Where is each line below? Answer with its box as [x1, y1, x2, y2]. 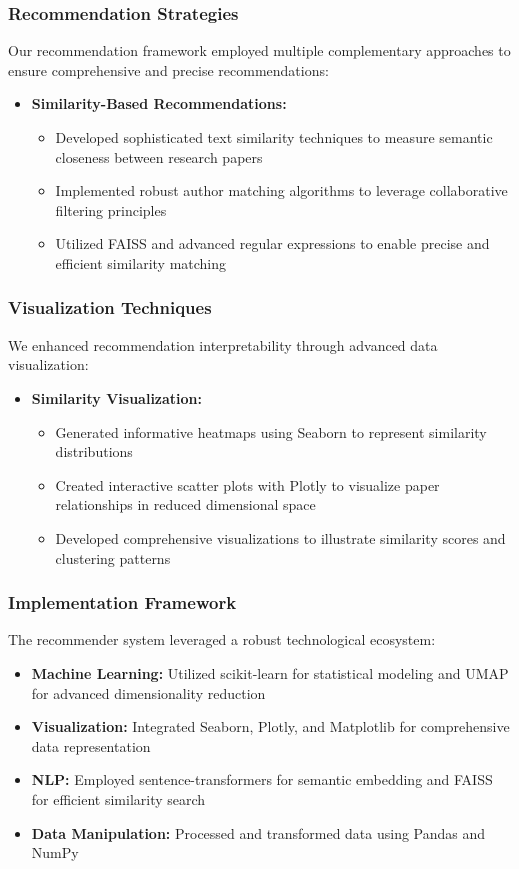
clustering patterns [55, 547, 171, 568]
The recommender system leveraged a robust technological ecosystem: [8, 629, 436, 650]
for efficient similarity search [31, 788, 206, 809]
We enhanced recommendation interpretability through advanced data [8, 334, 438, 355]
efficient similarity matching [55, 252, 227, 273]
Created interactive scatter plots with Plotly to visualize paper [55, 474, 440, 495]
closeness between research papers [55, 146, 263, 167]
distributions [55, 441, 133, 462]
